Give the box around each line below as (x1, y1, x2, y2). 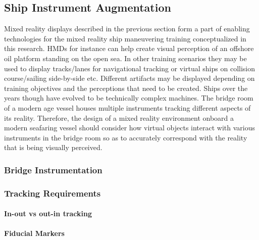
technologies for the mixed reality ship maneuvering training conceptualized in (4, 33, 246, 43)
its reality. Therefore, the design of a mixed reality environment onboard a (4, 112, 234, 123)
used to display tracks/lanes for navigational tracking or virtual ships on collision (4, 63, 255, 73)
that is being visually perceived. (4, 142, 102, 153)
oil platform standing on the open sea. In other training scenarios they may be (4, 53, 247, 63)
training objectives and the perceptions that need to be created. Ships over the (4, 82, 248, 93)
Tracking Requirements (4, 186, 101, 199)
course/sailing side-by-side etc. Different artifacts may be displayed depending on (4, 73, 255, 83)
